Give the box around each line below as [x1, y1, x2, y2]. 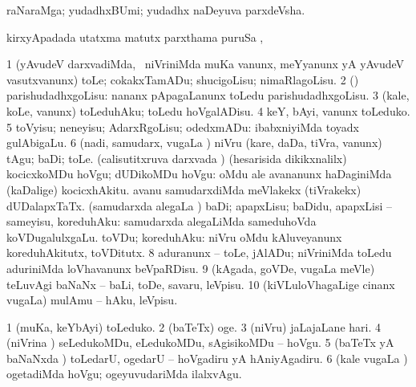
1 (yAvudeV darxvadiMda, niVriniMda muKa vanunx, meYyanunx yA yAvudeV [6, 55, 405, 72]
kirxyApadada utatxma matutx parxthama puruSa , [6, 28, 264, 45]
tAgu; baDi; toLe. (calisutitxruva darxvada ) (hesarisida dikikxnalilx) [6, 149, 347, 166]
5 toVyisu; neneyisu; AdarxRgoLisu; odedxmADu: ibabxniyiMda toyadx [6, 118, 359, 135]
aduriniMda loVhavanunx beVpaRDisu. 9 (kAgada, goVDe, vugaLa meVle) [6, 259, 375, 276]
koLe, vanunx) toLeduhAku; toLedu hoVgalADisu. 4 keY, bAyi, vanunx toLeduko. [6, 102, 410, 119]
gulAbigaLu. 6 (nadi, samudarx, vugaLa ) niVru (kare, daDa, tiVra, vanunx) [6, 134, 382, 151]
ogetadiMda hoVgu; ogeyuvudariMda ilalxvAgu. [6, 365, 242, 382]
